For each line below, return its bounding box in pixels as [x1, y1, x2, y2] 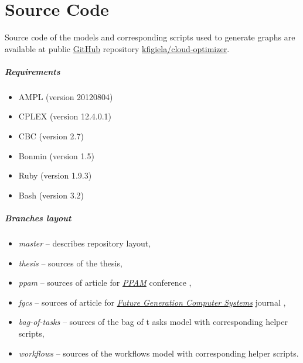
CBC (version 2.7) [18, 130, 84, 142]
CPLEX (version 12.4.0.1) [18, 110, 112, 122]
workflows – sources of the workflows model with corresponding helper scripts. [18, 347, 299, 359]
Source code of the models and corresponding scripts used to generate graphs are [5, 31, 295, 43]
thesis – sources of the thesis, [18, 256, 122, 269]
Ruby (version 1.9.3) [18, 169, 92, 181]
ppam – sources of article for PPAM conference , [18, 276, 192, 289]
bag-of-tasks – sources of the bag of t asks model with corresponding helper [18, 316, 288, 328]
